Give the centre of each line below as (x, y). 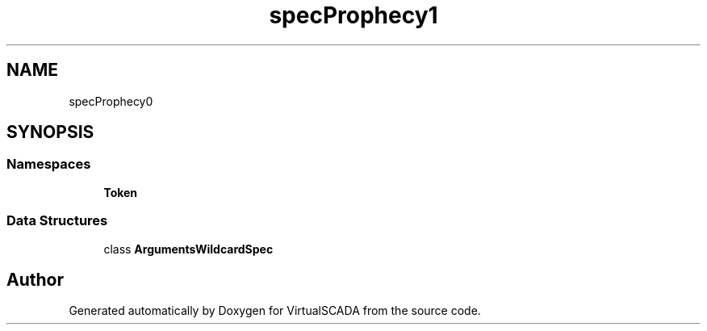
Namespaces (49, 164)
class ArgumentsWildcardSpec (188, 249)
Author (35, 279)
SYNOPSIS (50, 132)
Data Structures (57, 221)
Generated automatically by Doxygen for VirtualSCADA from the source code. (275, 311)
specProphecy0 (111, 101)
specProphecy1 (353, 15)
